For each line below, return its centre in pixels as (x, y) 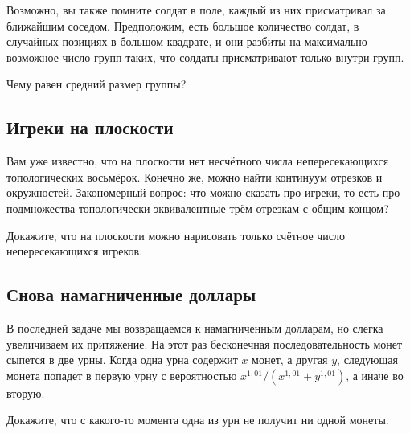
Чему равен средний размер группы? (96, 84)
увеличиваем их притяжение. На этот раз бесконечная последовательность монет (205, 343)
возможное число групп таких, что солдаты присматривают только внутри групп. (205, 57)
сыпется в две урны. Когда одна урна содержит (122, 359)
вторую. (26, 392)
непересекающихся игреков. (75, 251)
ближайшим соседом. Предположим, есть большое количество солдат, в (183, 25)
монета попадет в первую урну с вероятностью (122, 375)
